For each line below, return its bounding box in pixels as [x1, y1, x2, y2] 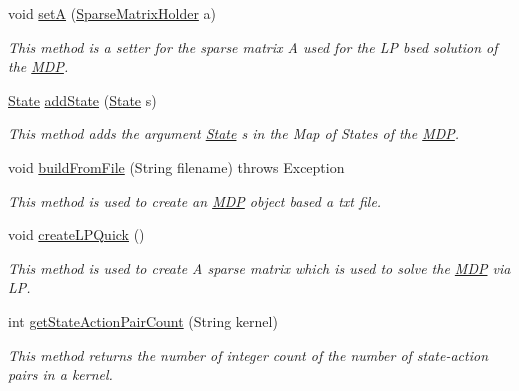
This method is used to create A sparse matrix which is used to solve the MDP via [8, 257, 511, 278]
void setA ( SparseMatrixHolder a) [8, 3, 216, 23]
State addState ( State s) [8, 89, 157, 110]
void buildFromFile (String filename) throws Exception [8, 156, 345, 177]
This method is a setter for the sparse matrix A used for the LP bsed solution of [8, 36, 498, 57]
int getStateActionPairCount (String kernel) [8, 310, 278, 331]
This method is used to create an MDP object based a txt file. [8, 190, 382, 211]
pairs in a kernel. [8, 364, 113, 385]
